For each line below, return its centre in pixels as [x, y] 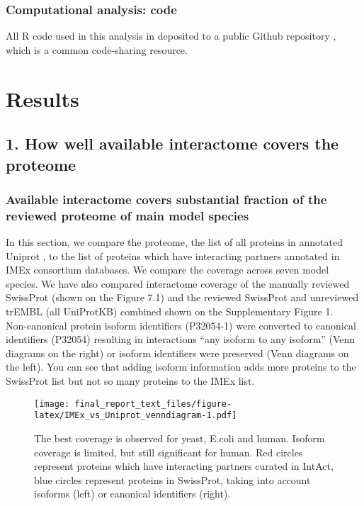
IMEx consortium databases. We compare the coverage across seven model [167, 270]
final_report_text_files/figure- [153, 404]
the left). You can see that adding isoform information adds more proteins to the [181, 367]
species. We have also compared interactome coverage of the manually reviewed [178, 283]
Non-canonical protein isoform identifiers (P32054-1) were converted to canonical [181, 325]
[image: [52, 404]
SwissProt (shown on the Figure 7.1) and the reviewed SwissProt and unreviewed [182, 297]
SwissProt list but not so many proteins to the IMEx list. [130, 381]
